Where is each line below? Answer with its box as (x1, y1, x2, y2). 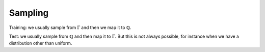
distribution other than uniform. (9, 40, 72, 46)
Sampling (9, 7, 49, 18)
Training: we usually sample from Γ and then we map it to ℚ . (9, 25, 132, 30)
